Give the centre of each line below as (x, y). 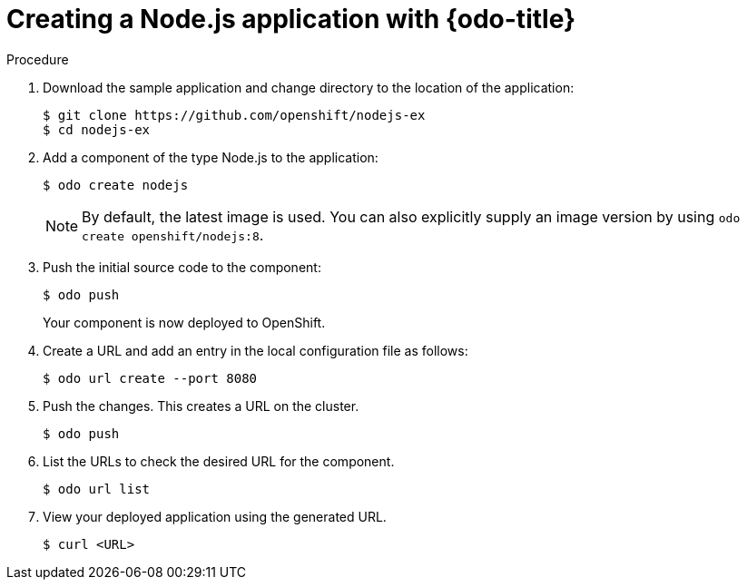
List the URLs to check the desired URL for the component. (219, 461)
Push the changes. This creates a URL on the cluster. (201, 406)
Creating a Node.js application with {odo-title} (291, 19)
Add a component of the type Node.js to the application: (211, 157)
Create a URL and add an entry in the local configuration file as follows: (256, 350)
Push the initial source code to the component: (182, 267)
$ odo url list (97, 489)
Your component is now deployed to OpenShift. (184, 322)
